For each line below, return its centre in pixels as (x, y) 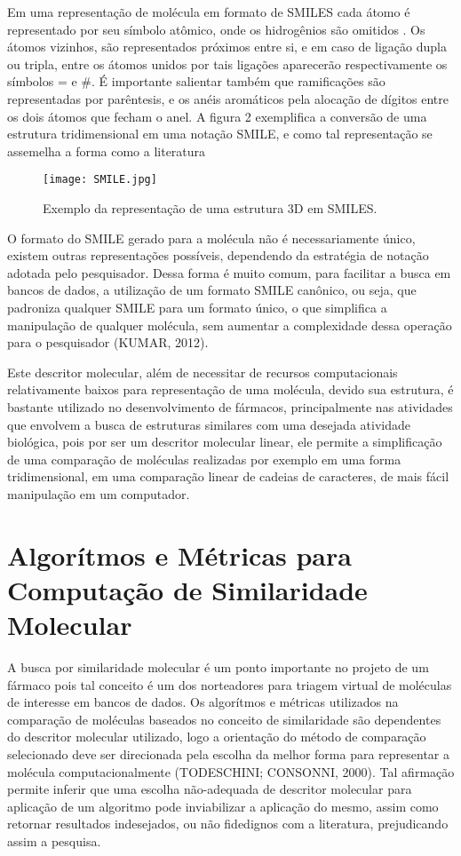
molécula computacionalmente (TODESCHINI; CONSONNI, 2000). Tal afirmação (231, 771)
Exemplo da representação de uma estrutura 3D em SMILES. (210, 208)
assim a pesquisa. (54, 840)
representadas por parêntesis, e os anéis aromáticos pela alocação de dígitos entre (228, 98)
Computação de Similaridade (187, 589)
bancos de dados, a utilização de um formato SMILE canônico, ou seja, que (212, 290)
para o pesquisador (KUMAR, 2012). (108, 342)
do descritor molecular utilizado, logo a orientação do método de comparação (217, 737)
